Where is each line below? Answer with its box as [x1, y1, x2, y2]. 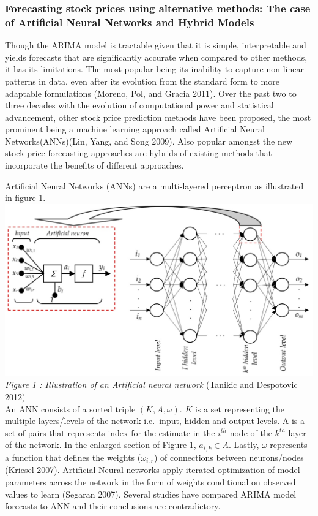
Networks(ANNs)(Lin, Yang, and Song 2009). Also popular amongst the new [5, 134, 292, 147]
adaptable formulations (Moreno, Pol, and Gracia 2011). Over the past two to [5, 86, 297, 99]
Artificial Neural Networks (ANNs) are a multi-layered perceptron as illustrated [5, 179, 304, 192]
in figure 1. [5, 191, 46, 204]
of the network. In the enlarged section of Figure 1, [5, 438, 196, 451]
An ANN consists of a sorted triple [5, 402, 136, 415]
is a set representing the [194, 402, 285, 415]
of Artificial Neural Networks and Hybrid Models [5, 14, 254, 29]
